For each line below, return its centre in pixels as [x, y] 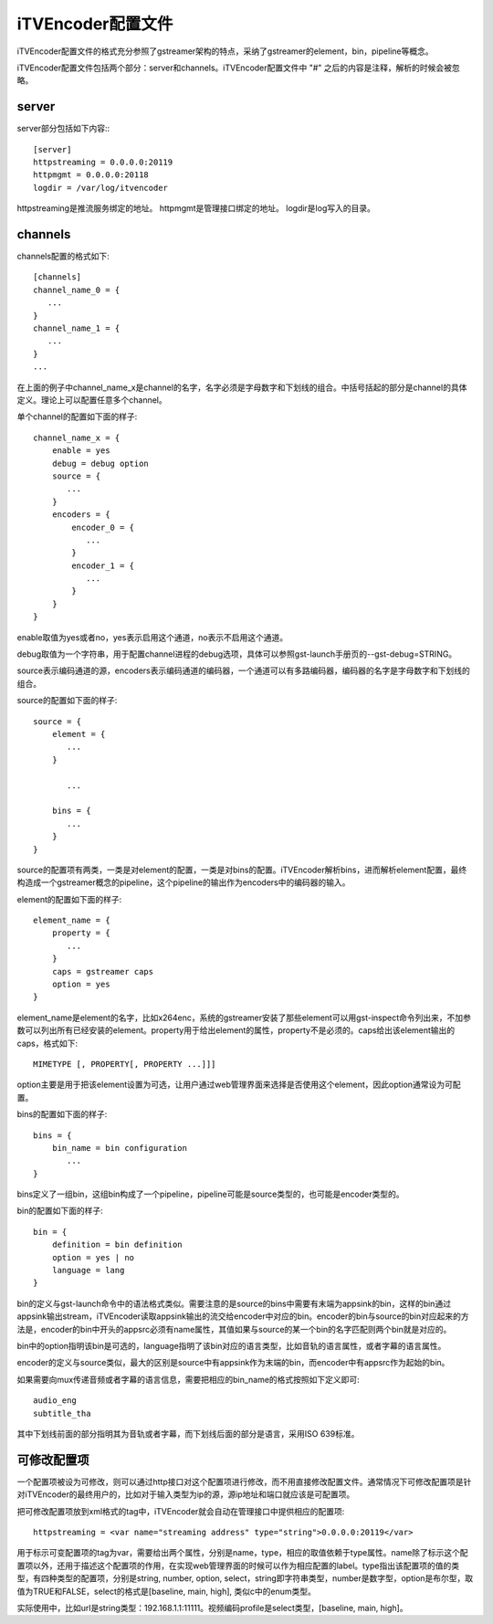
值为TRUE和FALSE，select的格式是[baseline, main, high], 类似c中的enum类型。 [167, 1591]
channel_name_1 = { [77, 328]
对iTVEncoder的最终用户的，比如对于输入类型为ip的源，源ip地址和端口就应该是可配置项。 [186, 1494]
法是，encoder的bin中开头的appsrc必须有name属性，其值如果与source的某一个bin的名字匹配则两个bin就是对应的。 [234, 1329]
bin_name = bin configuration [119, 1148]
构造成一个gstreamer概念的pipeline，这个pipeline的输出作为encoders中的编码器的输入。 [184, 882]
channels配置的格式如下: [63, 257]
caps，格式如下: [47, 1043]
